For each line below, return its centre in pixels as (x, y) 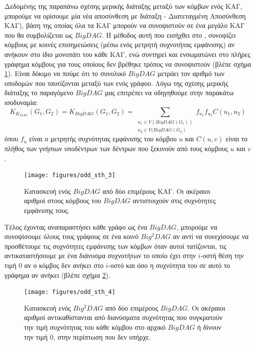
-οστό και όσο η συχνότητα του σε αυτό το (169, 265)
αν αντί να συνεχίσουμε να (211, 236)
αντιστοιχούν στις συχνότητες (174, 200)
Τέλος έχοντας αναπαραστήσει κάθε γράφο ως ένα (76, 226)
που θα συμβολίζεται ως (38, 35)
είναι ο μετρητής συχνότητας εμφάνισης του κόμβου (103, 139)
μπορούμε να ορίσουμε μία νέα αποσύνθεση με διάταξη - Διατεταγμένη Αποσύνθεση (125, 15)
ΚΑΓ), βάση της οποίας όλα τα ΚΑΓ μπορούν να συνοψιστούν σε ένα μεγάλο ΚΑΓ (125, 25)
